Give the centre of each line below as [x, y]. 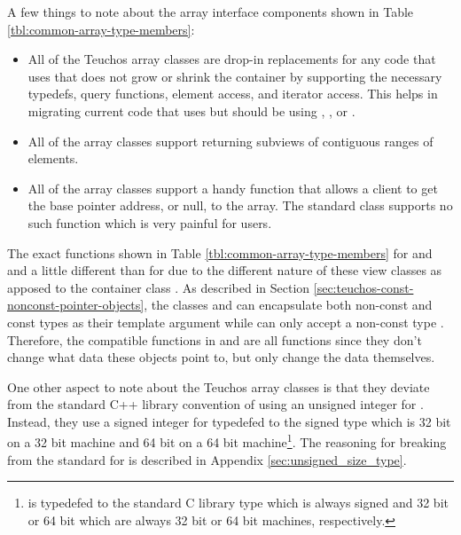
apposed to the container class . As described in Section [159, 287]
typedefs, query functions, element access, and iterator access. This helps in [233, 94]
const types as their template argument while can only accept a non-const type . [226, 322]
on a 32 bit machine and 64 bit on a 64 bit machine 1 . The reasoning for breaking [227, 441]
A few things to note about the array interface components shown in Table [211, 12]
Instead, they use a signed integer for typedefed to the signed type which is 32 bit [229, 421]
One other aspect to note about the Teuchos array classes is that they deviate [219, 386]
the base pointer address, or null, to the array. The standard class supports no [240, 205]
